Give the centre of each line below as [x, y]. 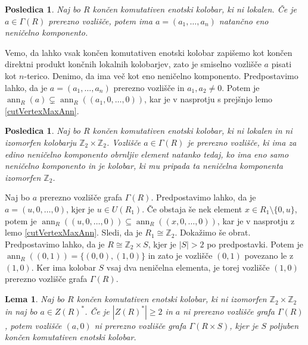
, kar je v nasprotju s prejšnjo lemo [209, 99]
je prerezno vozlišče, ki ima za [242, 142]
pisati [281, 64]
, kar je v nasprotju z [256, 220]
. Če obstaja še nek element [192, 208]
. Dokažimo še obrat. [213, 232]
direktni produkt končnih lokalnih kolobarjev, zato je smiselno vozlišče [133, 64]
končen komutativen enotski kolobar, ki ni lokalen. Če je [195, 9]
